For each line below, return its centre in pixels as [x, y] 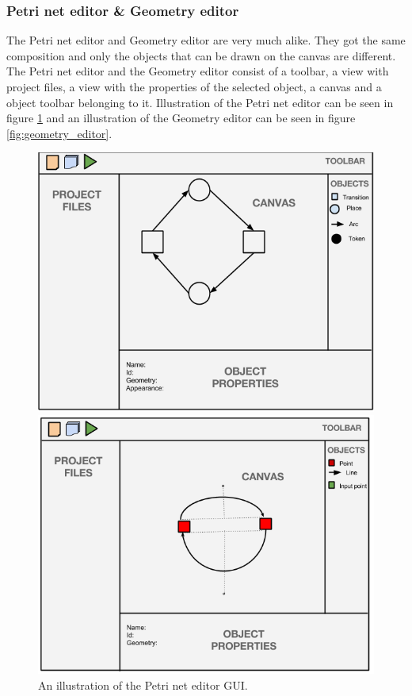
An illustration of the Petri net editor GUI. [143, 684]
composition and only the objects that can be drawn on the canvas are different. [201, 55]
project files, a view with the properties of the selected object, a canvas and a [194, 87]
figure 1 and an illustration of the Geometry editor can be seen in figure [181, 118]
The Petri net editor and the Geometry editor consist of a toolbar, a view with [198, 71]
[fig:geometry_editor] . [59, 133]
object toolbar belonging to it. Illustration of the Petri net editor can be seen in [200, 102]
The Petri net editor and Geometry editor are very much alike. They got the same [206, 40]
